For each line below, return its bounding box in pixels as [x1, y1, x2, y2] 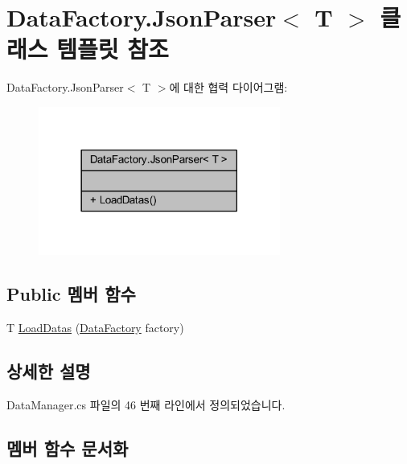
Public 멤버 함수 [6, 281, 136, 306]
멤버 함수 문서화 [6, 435, 129, 460]
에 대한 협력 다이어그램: [169, 79, 288, 96]
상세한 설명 [6, 358, 91, 383]
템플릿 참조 [56, 32, 169, 65]
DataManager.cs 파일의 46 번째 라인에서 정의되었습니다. [6, 396, 286, 413]
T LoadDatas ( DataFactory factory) [6, 318, 184, 335]
